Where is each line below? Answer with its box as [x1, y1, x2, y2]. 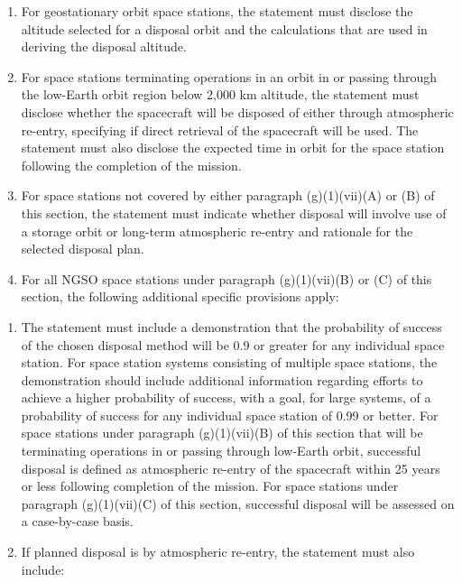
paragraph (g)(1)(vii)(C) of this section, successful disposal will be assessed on [21, 494, 455, 513]
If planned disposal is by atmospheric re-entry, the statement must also [21, 542, 415, 561]
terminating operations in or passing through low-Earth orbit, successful [21, 441, 421, 460]
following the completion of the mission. [21, 155, 242, 174]
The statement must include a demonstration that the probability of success [21, 317, 442, 336]
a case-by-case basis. [21, 512, 134, 531]
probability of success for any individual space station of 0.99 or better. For [21, 405, 439, 424]
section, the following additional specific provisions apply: [21, 287, 339, 306]
